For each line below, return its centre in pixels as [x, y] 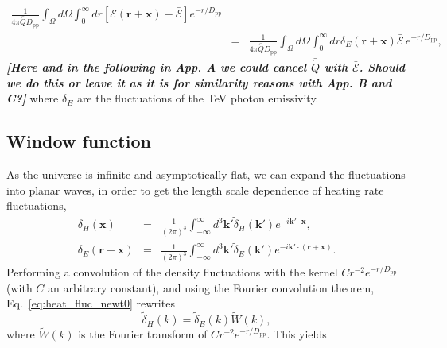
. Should [382, 67]
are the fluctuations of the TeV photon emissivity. [198, 98]
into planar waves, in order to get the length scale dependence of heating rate [195, 189]
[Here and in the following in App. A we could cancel [157, 67]
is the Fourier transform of [143, 334]
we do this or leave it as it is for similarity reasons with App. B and [199, 82]
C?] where [33, 98]
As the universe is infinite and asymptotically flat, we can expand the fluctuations [206, 174]
